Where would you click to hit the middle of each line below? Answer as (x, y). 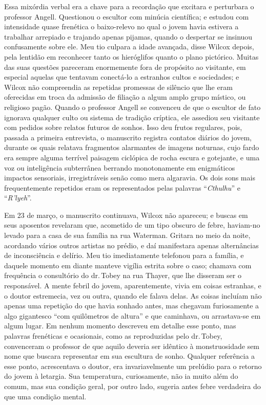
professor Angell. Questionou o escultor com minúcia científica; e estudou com (127, 16)
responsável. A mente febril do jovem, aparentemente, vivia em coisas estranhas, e (133, 286)
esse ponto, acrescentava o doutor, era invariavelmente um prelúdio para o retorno (133, 366)
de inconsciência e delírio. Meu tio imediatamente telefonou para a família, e (124, 255)
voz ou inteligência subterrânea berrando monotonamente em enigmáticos (120, 167)
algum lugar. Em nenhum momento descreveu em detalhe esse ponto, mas (120, 326)
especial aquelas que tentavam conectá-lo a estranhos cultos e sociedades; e (122, 77)
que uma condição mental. (45, 396)
